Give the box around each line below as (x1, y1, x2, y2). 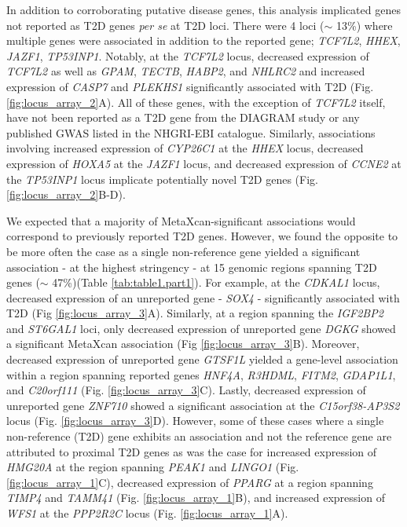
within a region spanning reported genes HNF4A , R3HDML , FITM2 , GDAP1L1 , (6, 366, 396, 382)
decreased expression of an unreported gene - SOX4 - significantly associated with (6, 289, 400, 306)
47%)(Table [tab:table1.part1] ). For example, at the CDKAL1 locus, (52, 274, 380, 291)
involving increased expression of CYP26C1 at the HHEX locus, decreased (6, 140, 364, 156)
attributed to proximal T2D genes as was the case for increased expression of (6, 443, 377, 459)
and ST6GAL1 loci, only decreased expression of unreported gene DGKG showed (6, 320, 396, 336)
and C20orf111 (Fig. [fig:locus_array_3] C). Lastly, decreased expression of (6, 382, 366, 398)
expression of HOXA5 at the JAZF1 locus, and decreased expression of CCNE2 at (6, 155, 401, 171)
